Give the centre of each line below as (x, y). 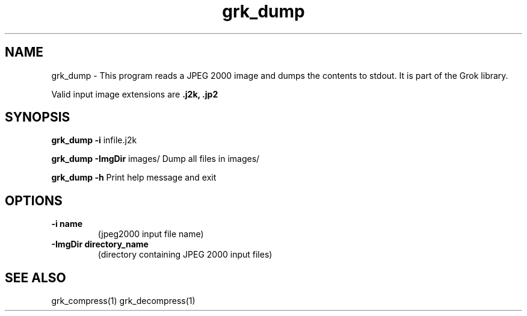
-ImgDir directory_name (100, 244)
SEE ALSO (35, 277)
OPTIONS (34, 200)
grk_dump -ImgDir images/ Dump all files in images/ (156, 159)
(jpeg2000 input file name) (151, 234)
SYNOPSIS (38, 117)
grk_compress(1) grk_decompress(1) (123, 301)
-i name (67, 224)
